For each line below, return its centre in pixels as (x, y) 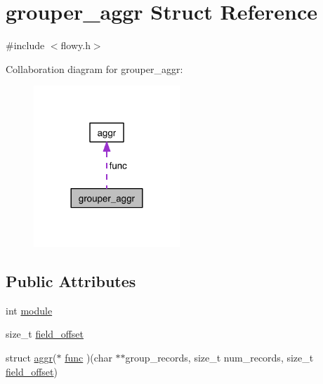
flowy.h (75, 45)
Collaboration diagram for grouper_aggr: (94, 68)
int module (29, 310)
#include (25, 45)
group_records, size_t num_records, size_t (219, 358)
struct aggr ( (31, 358)
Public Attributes (71, 281)
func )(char (88, 358)
